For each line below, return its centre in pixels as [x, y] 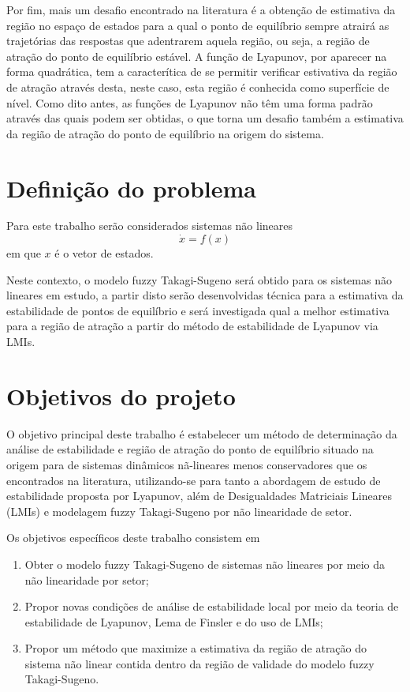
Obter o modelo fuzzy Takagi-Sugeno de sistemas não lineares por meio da [205, 564]
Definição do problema [131, 188]
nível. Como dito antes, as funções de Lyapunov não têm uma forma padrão [190, 102]
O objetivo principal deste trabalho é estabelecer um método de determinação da [202, 433]
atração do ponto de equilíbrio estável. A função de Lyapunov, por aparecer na [197, 56]
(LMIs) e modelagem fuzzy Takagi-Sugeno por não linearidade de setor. [179, 511]
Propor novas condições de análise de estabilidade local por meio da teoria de [212, 606]
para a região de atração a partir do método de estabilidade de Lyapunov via [192, 326]
